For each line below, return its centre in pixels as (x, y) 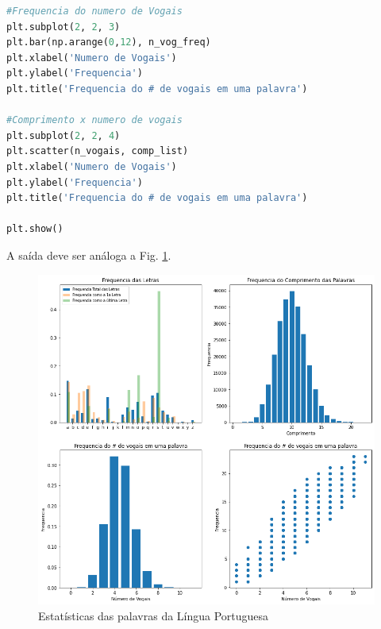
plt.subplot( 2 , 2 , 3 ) (63, 27)
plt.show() (35, 229)
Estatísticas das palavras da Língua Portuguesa (154, 615)
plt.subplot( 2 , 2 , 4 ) (63, 135)
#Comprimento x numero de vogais (94, 120)
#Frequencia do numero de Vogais (94, 11)
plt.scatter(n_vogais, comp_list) (98, 151)
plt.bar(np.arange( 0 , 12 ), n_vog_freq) (109, 42)
